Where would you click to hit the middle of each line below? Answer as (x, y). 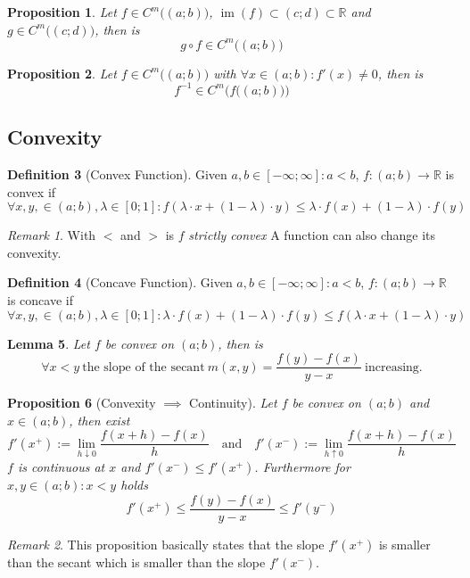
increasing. (394, 367)
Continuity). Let (233, 403)
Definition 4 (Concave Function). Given (120, 282)
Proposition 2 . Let (62, 73)
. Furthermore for (302, 467)
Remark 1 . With (52, 235)
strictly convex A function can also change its (312, 235)
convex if (32, 191)
